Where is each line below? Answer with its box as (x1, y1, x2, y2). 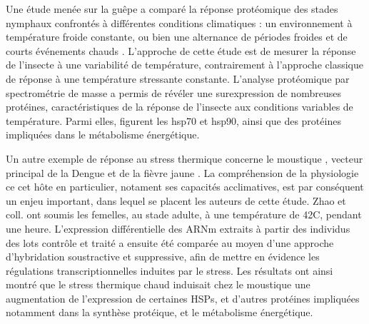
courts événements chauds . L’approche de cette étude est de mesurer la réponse (6, 43, 356, 58)
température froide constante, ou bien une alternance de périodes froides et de (6, 29, 348, 44)
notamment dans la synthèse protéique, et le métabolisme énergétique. (6, 305, 313, 320)
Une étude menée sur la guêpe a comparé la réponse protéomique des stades (6, 1, 338, 16)
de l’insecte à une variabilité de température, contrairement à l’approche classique (6, 57, 363, 72)
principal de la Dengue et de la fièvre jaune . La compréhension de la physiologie (6, 165, 359, 180)
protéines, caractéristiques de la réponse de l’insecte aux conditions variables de (6, 99, 353, 114)
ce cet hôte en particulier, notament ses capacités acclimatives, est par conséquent (6, 179, 364, 194)
